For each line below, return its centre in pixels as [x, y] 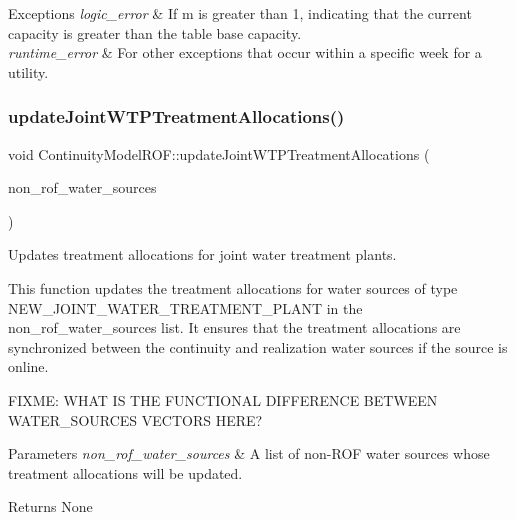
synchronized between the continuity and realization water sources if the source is [258, 346]
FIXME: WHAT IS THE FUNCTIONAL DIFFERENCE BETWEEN [223, 399]
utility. [28, 71]
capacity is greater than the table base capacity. [155, 32]
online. [28, 366]
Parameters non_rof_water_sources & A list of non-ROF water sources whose [249, 453]
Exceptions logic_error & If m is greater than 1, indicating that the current [240, 13]
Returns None [50, 506]
